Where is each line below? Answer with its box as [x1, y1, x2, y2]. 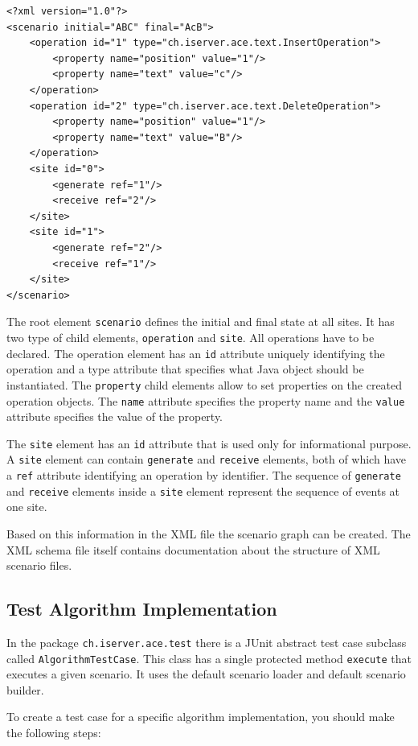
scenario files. [6, 557, 72, 574]
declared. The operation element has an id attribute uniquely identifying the [6, 344, 385, 361]
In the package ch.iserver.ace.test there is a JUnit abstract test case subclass [6, 633, 407, 650]
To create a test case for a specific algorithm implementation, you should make [6, 708, 395, 725]
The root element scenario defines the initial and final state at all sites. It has [6, 313, 395, 330]
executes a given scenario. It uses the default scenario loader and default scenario [6, 666, 406, 682]
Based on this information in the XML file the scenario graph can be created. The [6, 525, 411, 542]
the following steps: [6, 724, 101, 741]
